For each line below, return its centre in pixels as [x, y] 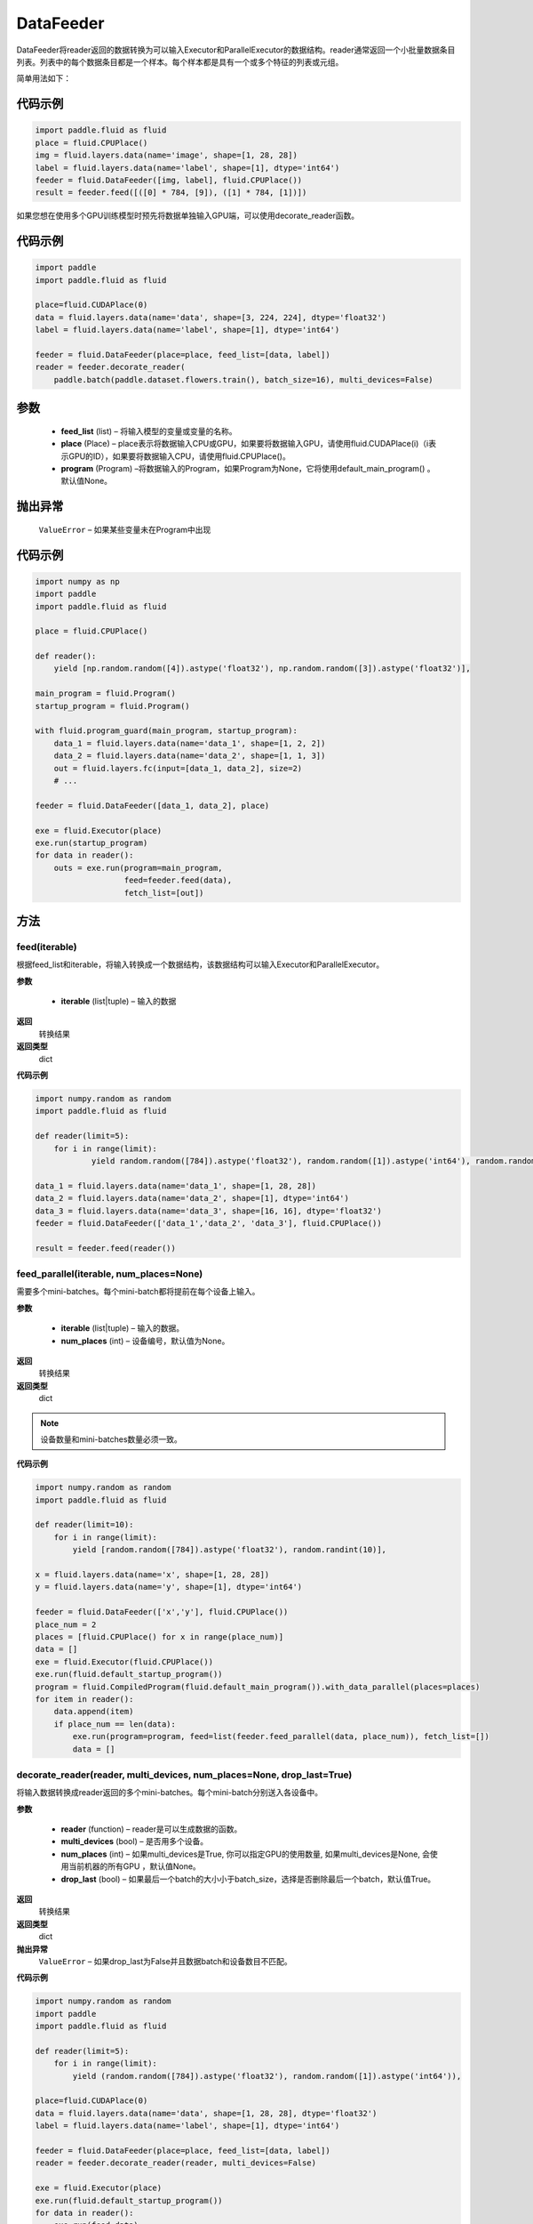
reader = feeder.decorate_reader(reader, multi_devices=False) [176, 2163]
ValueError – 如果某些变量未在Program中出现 [125, 529]
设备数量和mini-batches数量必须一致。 [111, 1439]
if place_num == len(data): [115, 1724]
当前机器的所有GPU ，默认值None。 [135, 1866]
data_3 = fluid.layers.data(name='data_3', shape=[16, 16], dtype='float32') [208, 1211]
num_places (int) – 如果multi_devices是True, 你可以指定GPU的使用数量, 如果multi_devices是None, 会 [246, 1854]
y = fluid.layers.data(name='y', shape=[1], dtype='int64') [169, 1587]
